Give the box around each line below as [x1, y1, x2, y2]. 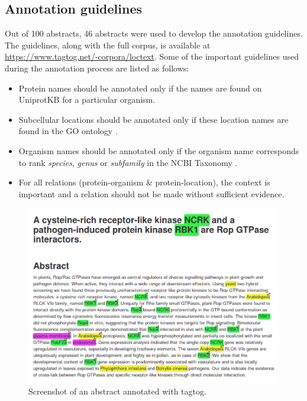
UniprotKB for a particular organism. [18, 93, 156, 106]
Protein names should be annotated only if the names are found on [18, 81, 262, 94]
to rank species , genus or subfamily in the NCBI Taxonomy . [18, 156, 238, 168]
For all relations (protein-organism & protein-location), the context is [18, 176, 270, 188]
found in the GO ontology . [18, 125, 118, 137]
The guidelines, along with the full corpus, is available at [5, 38, 211, 51]
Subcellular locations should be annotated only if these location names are [18, 113, 289, 125]
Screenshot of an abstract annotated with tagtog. [28, 385, 206, 397]
